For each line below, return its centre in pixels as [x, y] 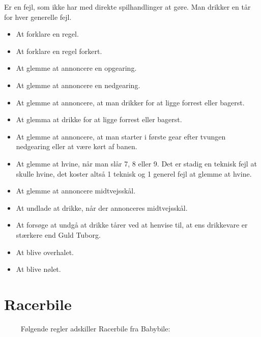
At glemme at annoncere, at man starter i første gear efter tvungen [121, 136]
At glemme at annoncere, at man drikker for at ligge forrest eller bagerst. [130, 102]
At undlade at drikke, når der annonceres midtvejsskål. [102, 207]
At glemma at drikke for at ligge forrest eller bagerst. [99, 119]
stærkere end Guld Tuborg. [58, 234]
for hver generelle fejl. [38, 17]
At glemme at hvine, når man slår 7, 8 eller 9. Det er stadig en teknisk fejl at [136, 163]
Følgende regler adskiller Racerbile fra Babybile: [95, 328]
